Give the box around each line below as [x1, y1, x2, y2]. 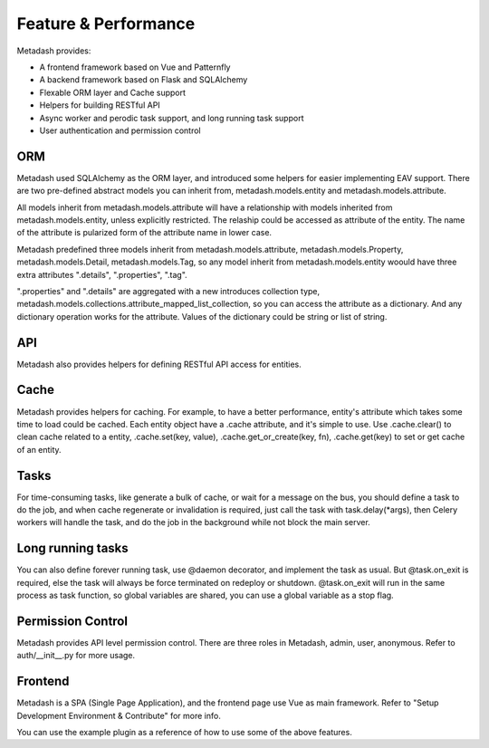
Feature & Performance [16, 14, 196, 34]
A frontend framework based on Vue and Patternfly [39, 62, 231, 72]
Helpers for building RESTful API [39, 100, 160, 110]
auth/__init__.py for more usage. [16, 650, 136, 661]
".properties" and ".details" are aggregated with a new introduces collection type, [16, 285, 321, 296]
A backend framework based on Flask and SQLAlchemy [39, 74, 248, 85]
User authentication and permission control [39, 125, 201, 136]
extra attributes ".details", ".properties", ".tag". [16, 269, 187, 280]
